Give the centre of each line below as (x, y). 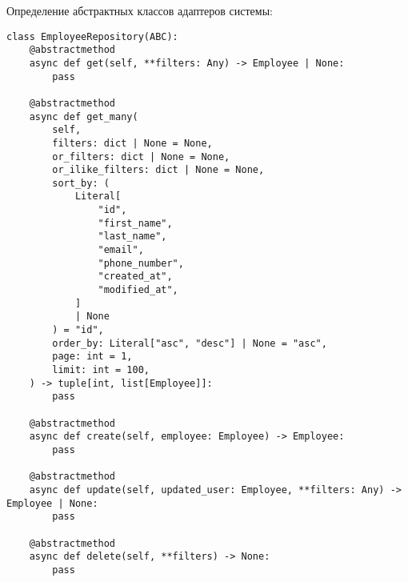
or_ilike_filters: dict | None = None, (158, 170)
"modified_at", (138, 290)
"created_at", (135, 277)
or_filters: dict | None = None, (141, 157)
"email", (121, 250)
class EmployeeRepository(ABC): (92, 36)
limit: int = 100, (101, 370)
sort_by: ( (81, 183)
